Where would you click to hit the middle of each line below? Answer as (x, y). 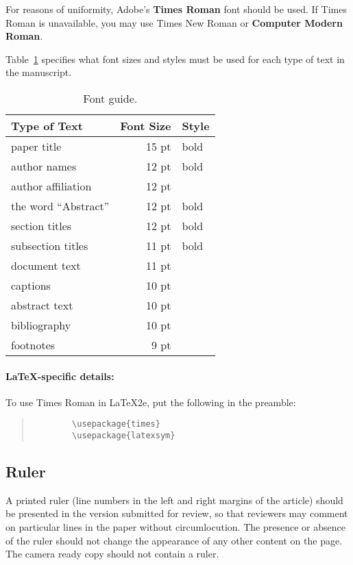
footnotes (33, 344)
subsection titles (50, 245)
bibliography (41, 325)
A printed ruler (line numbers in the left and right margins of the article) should (174, 500)
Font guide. (110, 98)
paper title (36, 146)
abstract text (42, 305)
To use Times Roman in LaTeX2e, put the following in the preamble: (151, 402)
